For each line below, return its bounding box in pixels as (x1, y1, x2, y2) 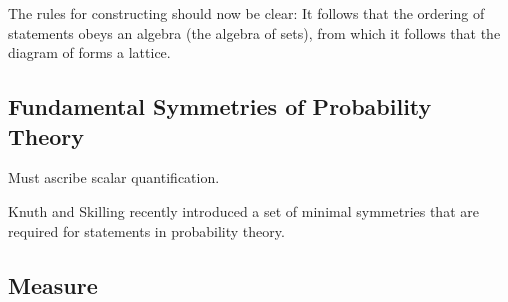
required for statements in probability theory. (8, 220, 285, 241)
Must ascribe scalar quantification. (8, 167, 220, 188)
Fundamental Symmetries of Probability (8, 91, 432, 122)
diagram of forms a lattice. (8, 42, 171, 63)
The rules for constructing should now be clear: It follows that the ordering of (8, 3, 485, 23)
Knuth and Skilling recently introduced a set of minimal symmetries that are (8, 200, 479, 221)
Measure (8, 269, 98, 300)
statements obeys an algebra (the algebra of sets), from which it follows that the (8, 22, 501, 43)
